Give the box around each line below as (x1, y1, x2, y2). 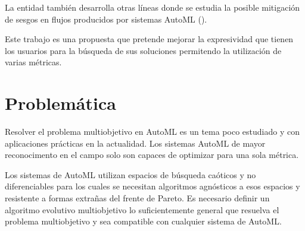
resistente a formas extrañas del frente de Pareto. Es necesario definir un (5, 192, 270, 204)
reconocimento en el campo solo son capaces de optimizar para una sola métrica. (5, 148, 299, 161)
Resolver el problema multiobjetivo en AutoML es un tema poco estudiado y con (5, 125, 300, 138)
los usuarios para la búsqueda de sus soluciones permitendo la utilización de (5, 44, 282, 56)
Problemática (5, 91, 116, 115)
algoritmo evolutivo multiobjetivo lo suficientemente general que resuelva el (5, 203, 279, 216)
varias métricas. (5, 56, 62, 68)
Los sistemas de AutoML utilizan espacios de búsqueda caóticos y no (5, 168, 256, 181)
